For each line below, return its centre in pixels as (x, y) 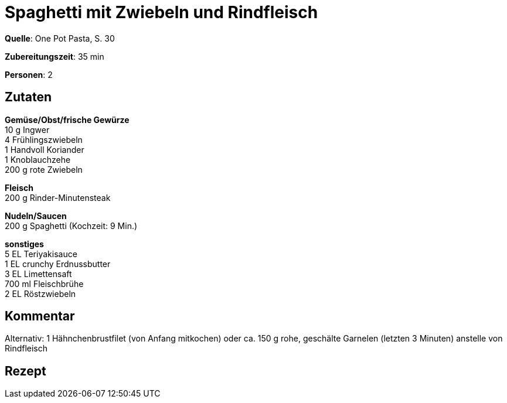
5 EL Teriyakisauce (41, 254)
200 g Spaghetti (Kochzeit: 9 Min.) (71, 226)
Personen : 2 (29, 74)
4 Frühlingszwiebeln (44, 139)
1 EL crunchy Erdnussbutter (58, 264)
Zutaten (28, 97)
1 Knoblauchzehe (38, 159)
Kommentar (40, 316)
